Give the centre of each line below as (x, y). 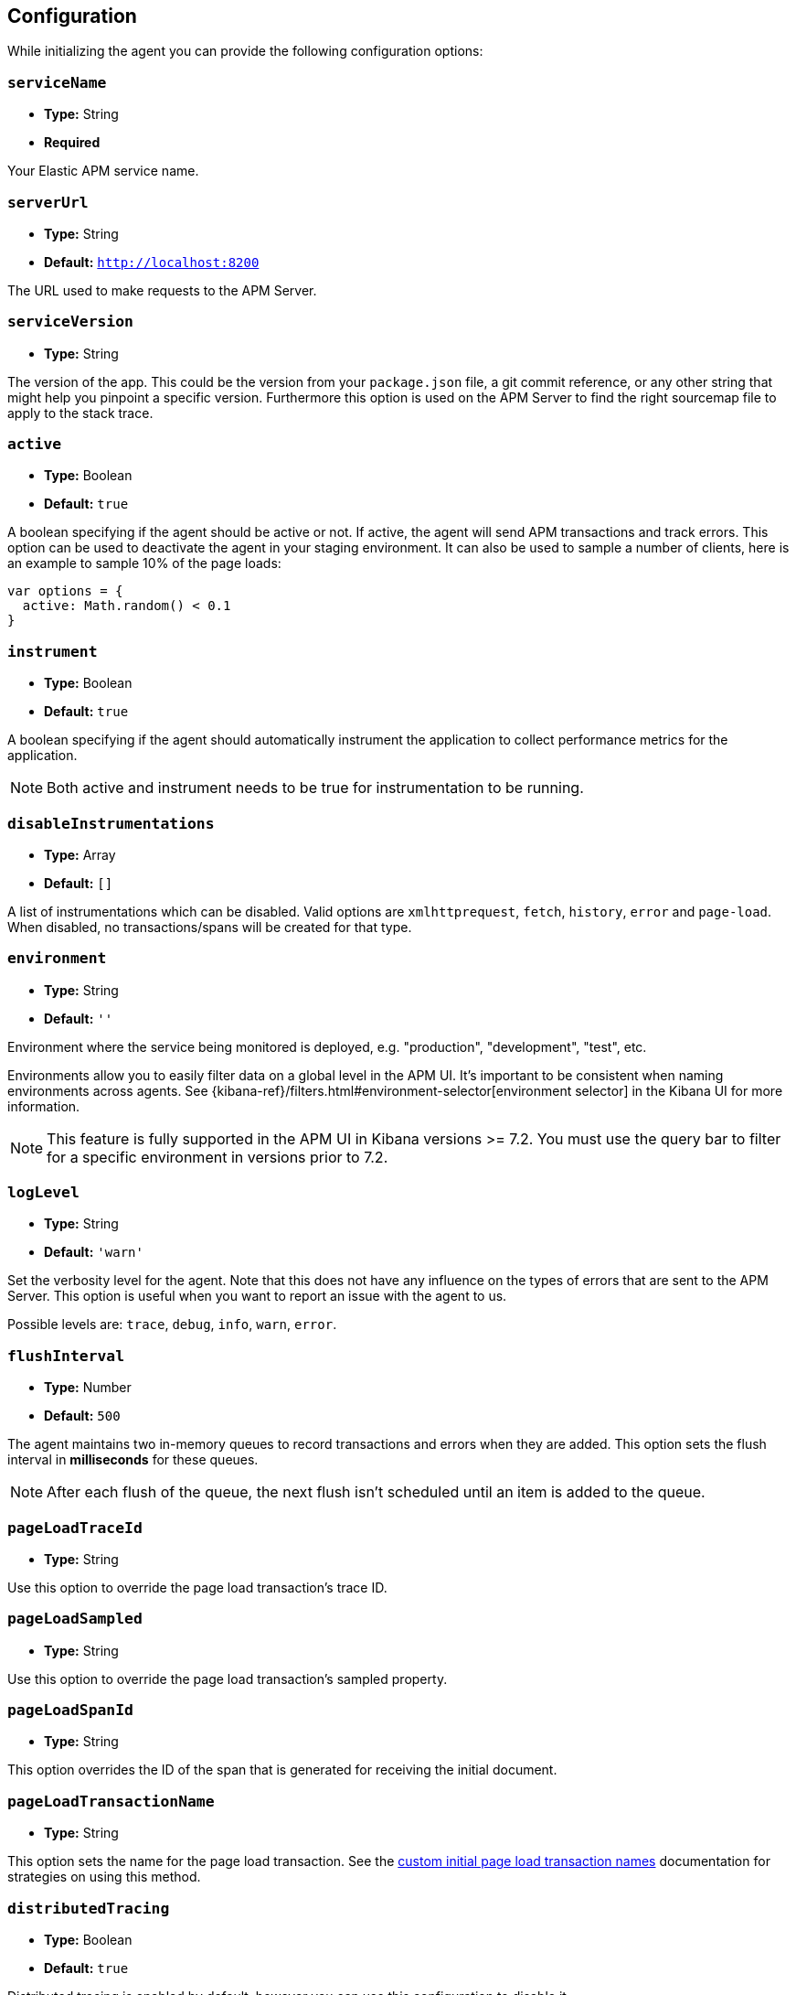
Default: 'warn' (94, 1252)
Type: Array (80, 854)
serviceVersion (70, 322)
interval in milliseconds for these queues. (133, 1460)
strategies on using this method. (104, 1877)
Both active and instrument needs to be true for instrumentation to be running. (315, 788)
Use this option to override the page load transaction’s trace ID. (197, 1587)
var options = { (65, 591)
